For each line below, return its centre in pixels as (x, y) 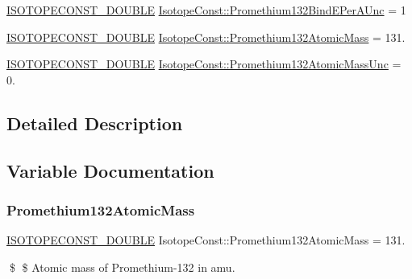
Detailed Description (95, 123)
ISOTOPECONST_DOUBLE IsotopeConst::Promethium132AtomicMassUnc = (204, 64)
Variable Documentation (110, 170)
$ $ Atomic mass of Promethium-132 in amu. (122, 267)
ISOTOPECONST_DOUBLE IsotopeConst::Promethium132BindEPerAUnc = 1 (206, 10)
